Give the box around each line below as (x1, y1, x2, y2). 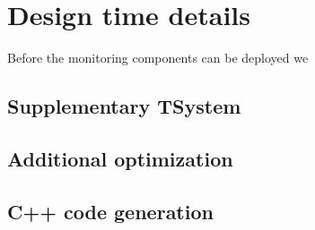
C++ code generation (7, 197, 214, 225)
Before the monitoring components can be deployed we (7, 48, 309, 67)
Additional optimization (7, 144, 233, 172)
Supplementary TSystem (7, 92, 241, 120)
